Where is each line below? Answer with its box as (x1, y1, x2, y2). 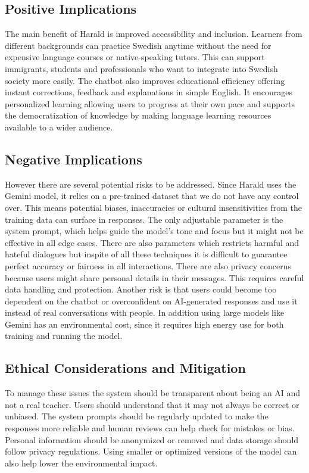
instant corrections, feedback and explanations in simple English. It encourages (5, 86, 293, 98)
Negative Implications (5, 150, 142, 168)
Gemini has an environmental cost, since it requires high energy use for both (5, 318, 284, 330)
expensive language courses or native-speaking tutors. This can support (5, 51, 265, 63)
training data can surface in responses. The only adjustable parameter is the (5, 213, 283, 225)
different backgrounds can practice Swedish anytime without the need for (5, 39, 271, 51)
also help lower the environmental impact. (5, 456, 158, 469)
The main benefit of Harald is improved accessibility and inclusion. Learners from (5, 27, 302, 40)
